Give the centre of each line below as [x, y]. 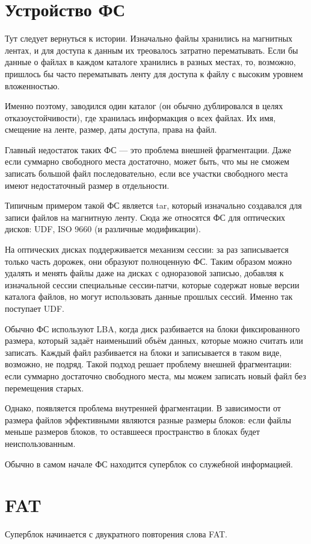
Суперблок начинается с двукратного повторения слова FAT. [116, 534]
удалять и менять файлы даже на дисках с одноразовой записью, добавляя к [144, 273]
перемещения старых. [45, 387]
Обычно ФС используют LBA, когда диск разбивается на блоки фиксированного [152, 328]
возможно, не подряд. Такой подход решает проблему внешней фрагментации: [148, 364]
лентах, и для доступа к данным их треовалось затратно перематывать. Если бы [152, 50]
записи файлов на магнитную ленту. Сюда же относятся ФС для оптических [145, 217]
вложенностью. [32, 85]
